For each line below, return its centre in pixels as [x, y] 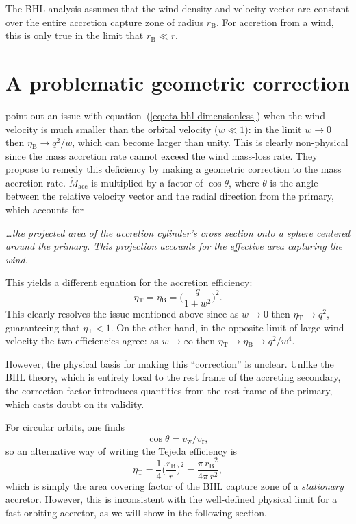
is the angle [294, 182]
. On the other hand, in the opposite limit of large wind [227, 327]
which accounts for [45, 210]
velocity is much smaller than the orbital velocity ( [112, 129]
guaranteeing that [43, 327]
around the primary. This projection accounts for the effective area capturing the [174, 246]
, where [244, 182]
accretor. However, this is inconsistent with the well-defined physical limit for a [171, 499]
